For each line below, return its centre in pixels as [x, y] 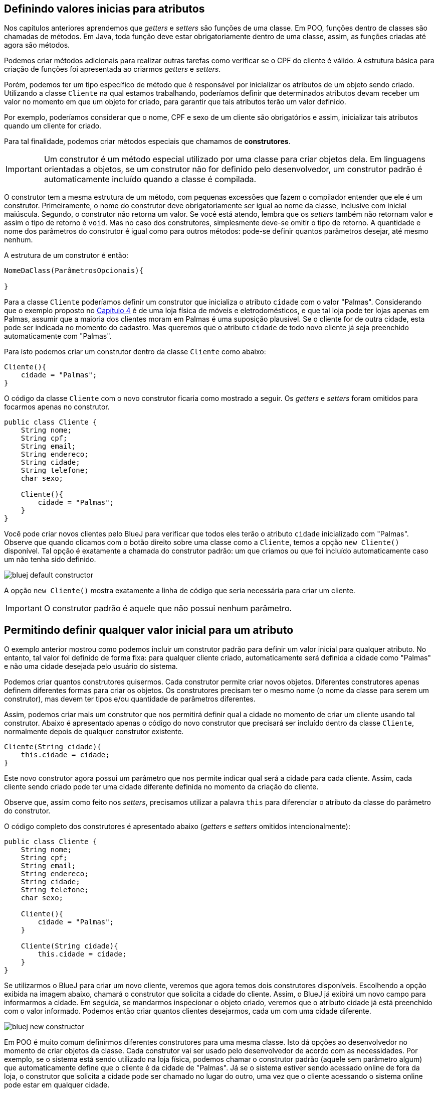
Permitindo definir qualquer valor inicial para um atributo [149, 630]
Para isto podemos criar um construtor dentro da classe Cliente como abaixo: [135, 352]
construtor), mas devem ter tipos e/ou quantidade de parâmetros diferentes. [130, 699]
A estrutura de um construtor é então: [66, 255]
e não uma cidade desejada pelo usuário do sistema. [91, 666]
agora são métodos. [37, 45]
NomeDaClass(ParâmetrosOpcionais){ [74, 271]
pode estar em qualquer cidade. [57, 1085]
